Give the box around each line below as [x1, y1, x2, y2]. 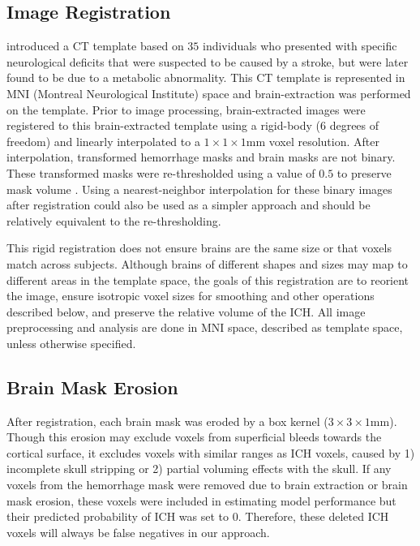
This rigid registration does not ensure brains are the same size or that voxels [6, 239, 392, 256]
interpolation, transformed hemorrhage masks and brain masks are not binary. [6, 148, 396, 166]
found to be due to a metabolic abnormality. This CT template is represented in [6, 69, 405, 86]
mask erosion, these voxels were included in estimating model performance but [6, 492, 396, 509]
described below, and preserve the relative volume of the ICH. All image [6, 303, 366, 320]
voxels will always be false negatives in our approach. [6, 523, 270, 540]
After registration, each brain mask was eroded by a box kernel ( [6, 412, 328, 429]
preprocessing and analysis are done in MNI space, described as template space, [6, 319, 403, 336]
